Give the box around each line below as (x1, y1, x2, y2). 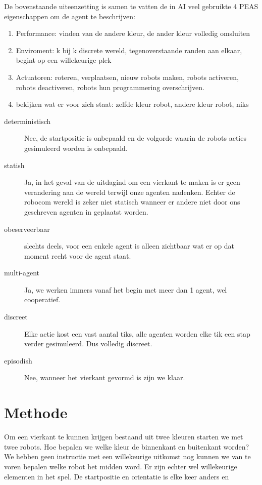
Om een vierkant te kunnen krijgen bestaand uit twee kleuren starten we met (4, 431, 243, 442)
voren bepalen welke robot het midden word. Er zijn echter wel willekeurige (4, 461, 237, 471)
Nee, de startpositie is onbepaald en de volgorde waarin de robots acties (24, 133, 246, 143)
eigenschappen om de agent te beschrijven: (4, 11, 135, 21)
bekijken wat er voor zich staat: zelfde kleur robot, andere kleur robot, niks (16, 99, 249, 109)
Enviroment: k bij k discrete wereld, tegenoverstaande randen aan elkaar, (16, 45, 242, 55)
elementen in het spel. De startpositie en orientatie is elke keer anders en (4, 471, 229, 481)
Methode (4, 402, 68, 423)
